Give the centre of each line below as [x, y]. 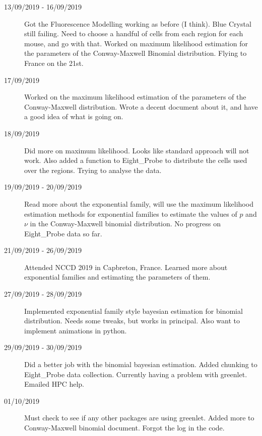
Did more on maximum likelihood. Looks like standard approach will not [137, 150]
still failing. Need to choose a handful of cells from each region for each [134, 33]
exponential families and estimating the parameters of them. [117, 277]
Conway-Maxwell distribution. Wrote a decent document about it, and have [141, 106]
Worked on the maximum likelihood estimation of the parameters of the [135, 97]
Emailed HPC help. [54, 384]
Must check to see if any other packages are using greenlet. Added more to [139, 418]
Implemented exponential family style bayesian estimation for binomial [134, 311]
